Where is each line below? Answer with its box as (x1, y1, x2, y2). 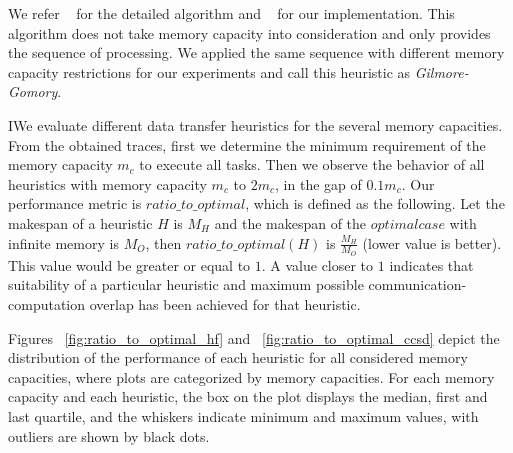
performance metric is (8, 193, 142, 214)
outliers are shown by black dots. (8, 425, 210, 446)
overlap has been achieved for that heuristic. (89, 293, 361, 314)
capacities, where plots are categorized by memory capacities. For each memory (8, 366, 495, 387)
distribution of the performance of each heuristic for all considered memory (8, 347, 468, 368)
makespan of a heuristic (8, 212, 153, 233)
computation (8, 293, 86, 314)
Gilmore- (414, 61, 469, 82)
